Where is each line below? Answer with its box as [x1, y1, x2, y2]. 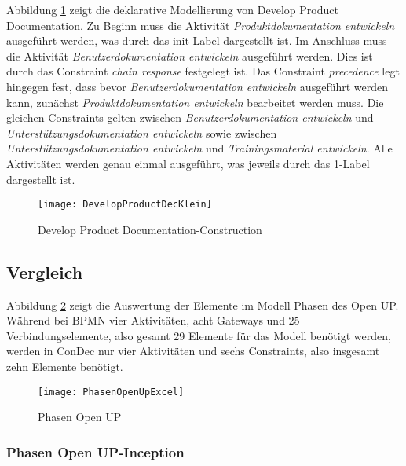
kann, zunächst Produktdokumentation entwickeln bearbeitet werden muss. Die [6, 94, 384, 110]
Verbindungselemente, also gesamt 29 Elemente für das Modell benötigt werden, [6, 327, 391, 343]
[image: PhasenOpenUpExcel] [38, 386, 185, 398]
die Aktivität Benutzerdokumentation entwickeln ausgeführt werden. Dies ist [6, 47, 373, 64]
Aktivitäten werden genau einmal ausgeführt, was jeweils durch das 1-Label [6, 155, 370, 171]
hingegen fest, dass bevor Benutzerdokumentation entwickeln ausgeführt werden [6, 78, 389, 94]
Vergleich [6, 259, 83, 284]
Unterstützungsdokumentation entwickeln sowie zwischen [6, 124, 277, 141]
